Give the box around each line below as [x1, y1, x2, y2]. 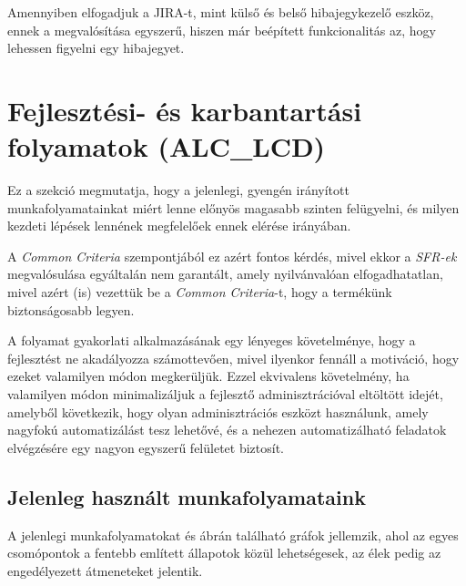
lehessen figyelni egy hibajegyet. [7, 38, 185, 57]
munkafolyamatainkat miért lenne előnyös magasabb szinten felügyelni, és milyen [7, 198, 460, 217]
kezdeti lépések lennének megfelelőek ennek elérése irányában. [7, 216, 351, 235]
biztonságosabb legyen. [7, 300, 135, 319]
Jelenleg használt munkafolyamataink [7, 482, 366, 510]
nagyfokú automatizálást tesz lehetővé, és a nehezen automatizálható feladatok [7, 420, 447, 439]
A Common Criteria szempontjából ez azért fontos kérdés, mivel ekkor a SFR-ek [7, 246, 457, 265]
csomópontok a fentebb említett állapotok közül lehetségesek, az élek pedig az [7, 543, 441, 562]
